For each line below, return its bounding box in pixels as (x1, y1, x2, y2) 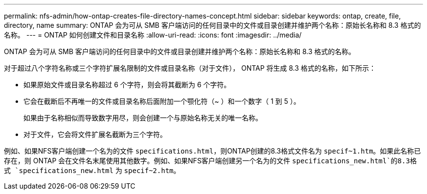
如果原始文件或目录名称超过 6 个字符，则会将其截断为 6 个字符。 (23, 80, 231, 89)
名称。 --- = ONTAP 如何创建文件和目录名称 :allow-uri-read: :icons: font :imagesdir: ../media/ (4, 31, 302, 39)
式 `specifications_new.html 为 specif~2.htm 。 (4, 166, 180, 175)
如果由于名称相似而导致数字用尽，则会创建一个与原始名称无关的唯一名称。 (23, 114, 262, 122)
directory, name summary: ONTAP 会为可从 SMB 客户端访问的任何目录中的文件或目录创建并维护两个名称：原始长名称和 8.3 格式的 (4, 21, 421, 29)
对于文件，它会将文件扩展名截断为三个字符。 (23, 130, 167, 138)
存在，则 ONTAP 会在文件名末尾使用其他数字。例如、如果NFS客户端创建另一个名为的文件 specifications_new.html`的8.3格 (4, 156, 417, 165)
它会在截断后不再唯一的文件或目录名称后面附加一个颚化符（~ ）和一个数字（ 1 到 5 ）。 (23, 97, 300, 105)
